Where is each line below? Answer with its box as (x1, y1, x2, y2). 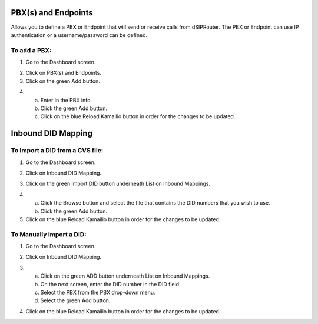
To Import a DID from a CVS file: (11, 146, 104, 155)
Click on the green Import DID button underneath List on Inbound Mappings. (25, 180, 210, 188)
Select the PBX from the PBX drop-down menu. (40, 289, 155, 296)
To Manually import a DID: (11, 230, 87, 238)
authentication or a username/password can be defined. (11, 31, 148, 38)
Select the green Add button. (40, 297, 111, 304)
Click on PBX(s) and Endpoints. (25, 69, 101, 76)
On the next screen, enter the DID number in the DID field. (40, 280, 181, 288)
